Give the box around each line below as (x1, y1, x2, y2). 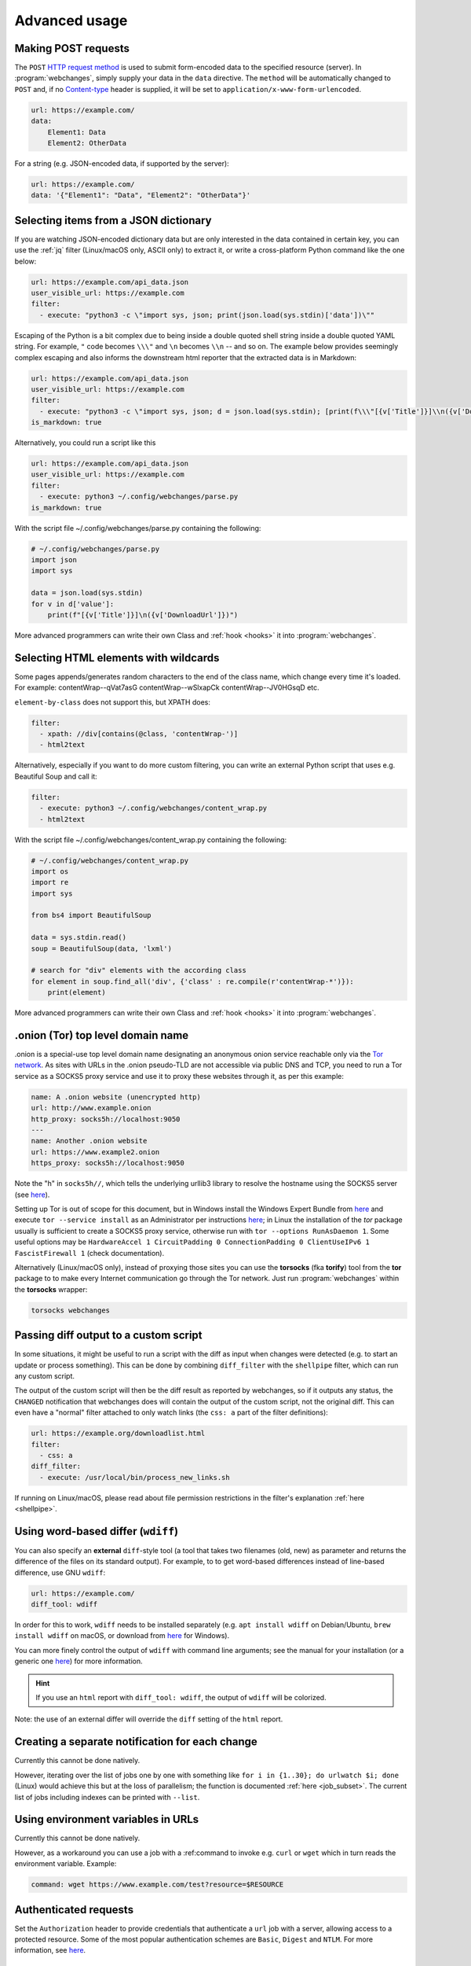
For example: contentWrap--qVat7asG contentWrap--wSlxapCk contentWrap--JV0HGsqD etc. (14, 683, 319, 692)
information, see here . (14, 1946, 86, 1955)
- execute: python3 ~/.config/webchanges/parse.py (39, 492, 239, 501)
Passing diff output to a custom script (14, 1329, 203, 1342)
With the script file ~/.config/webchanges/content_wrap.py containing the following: (14, 834, 287, 845)
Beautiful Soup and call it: (14, 771, 97, 781)
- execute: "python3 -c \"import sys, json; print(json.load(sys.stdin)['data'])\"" (39, 311, 375, 319)
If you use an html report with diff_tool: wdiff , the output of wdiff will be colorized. (35, 1693, 327, 1703)
